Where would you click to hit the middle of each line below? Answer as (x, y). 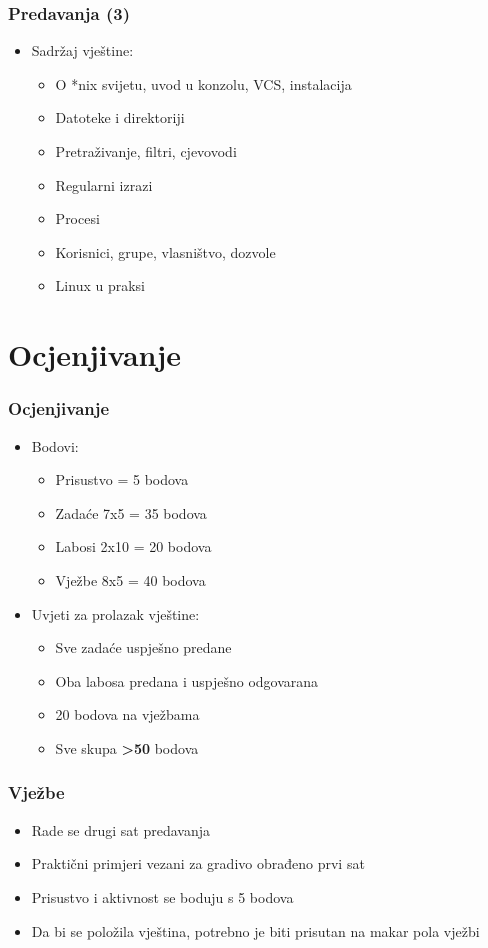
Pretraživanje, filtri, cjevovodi (146, 151)
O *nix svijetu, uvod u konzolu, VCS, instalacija (203, 83)
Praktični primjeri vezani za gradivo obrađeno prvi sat (198, 863)
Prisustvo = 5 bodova (122, 479)
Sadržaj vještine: (82, 50)
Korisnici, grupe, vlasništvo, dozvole (165, 251)
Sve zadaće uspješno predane (143, 647)
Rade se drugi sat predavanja (120, 829)
